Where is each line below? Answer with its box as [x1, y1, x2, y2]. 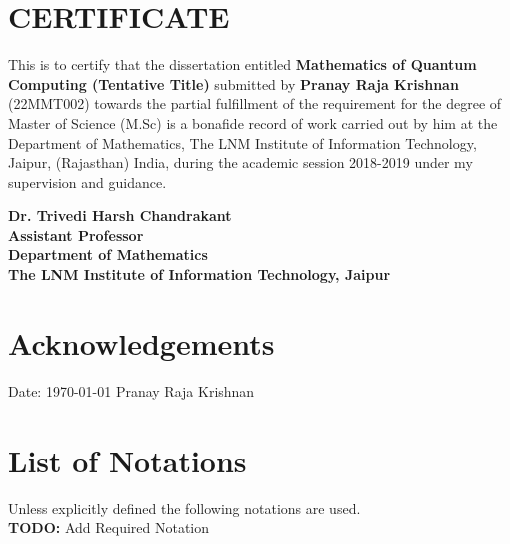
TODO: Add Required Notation [8, 517, 210, 538]
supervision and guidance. [8, 171, 167, 192]
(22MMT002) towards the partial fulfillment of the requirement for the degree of [8, 93, 502, 114]
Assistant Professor [8, 224, 144, 245]
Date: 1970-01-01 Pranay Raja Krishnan [8, 380, 255, 401]
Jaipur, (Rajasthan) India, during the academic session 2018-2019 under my [8, 152, 473, 173]
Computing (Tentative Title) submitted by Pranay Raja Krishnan [8, 73, 459, 94]
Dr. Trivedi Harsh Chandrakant [8, 205, 232, 226]
